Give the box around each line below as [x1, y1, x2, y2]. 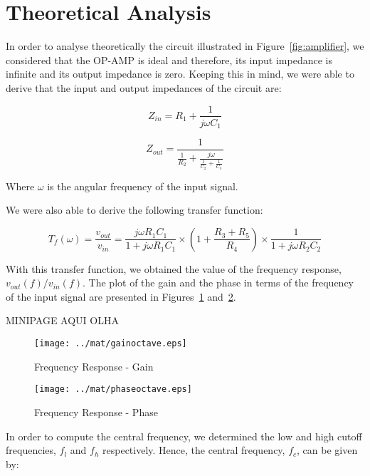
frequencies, [6, 443, 56, 457]
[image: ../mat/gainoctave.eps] [34, 338, 187, 349]
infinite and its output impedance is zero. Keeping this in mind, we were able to [6, 66, 354, 81]
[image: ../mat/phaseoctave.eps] [34, 384, 192, 395]
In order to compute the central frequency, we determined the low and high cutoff [6, 428, 362, 443]
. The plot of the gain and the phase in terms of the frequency [83, 275, 354, 290]
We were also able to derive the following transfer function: [6, 202, 263, 217]
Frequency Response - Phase [34, 404, 158, 419]
